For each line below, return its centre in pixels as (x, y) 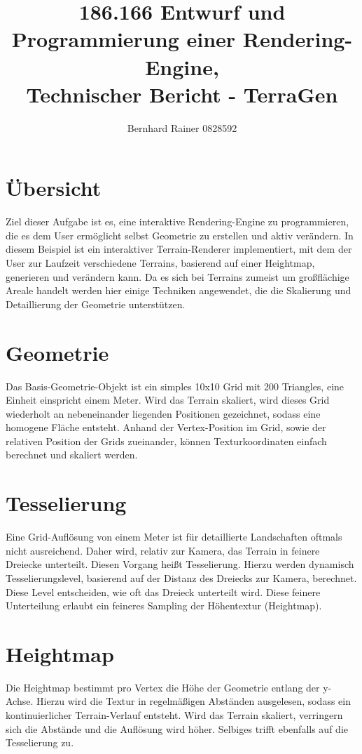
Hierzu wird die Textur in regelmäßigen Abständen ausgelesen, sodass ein (194, 701)
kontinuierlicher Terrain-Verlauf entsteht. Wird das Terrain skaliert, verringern (174, 715)
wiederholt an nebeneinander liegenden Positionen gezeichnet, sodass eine (163, 413)
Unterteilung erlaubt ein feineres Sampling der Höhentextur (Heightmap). (164, 606)
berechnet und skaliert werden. (72, 455)
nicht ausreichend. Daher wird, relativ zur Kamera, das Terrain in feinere (163, 550)
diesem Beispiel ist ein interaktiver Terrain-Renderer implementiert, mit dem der (179, 249)
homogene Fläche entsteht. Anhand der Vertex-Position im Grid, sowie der (166, 427)
